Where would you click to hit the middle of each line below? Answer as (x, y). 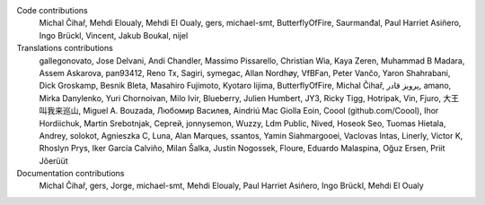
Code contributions (53, 10)
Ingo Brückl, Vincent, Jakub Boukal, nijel (114, 35)
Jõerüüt (53, 160)
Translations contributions (65, 48)
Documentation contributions (71, 174)
